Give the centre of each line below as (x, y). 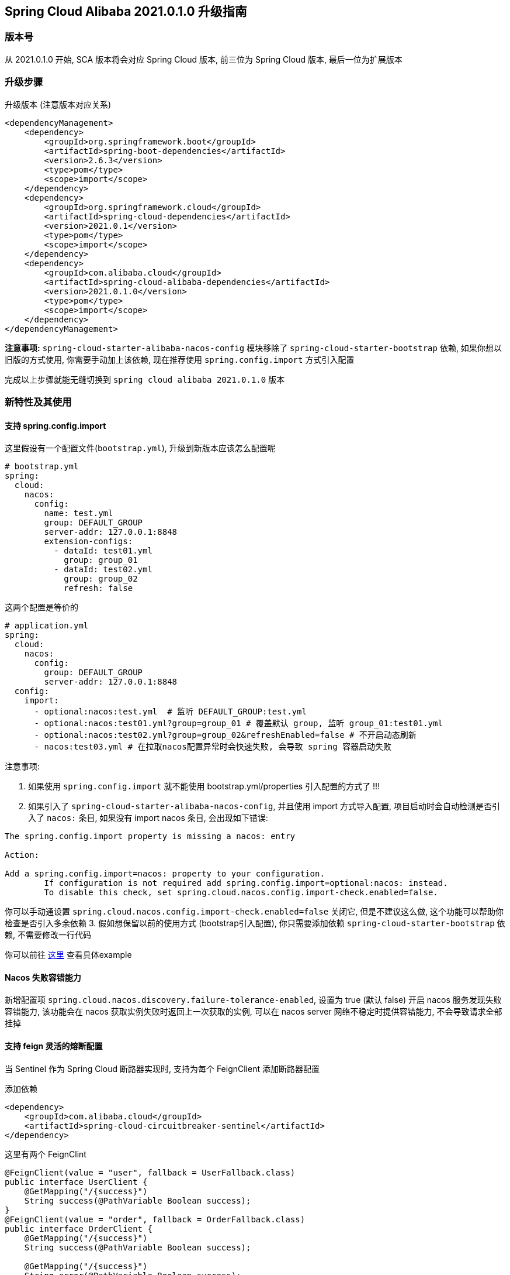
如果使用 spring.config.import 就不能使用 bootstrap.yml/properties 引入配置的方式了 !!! (204, 786)
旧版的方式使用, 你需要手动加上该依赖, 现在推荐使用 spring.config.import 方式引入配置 (180, 359)
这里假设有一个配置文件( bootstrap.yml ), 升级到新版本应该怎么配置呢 (140, 448)
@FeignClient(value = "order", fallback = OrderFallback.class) (155, 1219)
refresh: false (98, 588)
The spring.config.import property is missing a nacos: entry (150, 836)
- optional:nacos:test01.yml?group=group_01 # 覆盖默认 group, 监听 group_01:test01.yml (238, 724)
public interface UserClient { (76, 1182)
